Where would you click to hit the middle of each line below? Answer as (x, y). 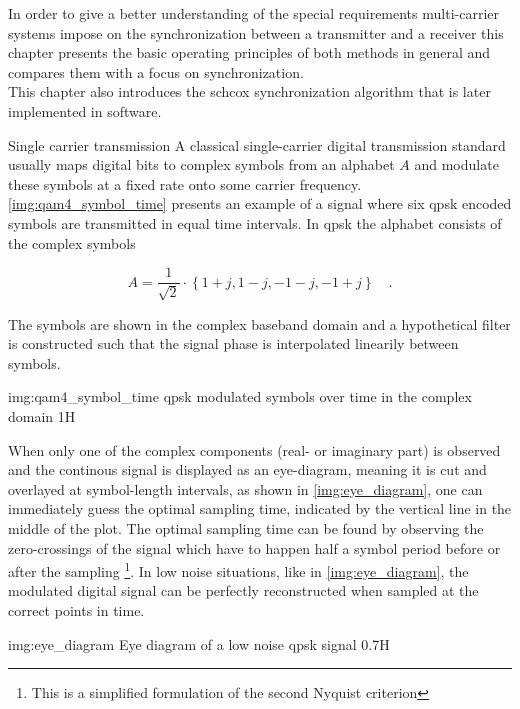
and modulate (456, 164)
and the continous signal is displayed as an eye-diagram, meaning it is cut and (247, 469)
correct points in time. (76, 609)
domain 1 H (42, 415)
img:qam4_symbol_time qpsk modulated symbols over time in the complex (240, 396)
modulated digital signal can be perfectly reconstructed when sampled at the (243, 590)
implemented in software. (85, 110)
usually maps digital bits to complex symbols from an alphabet (201, 164)
